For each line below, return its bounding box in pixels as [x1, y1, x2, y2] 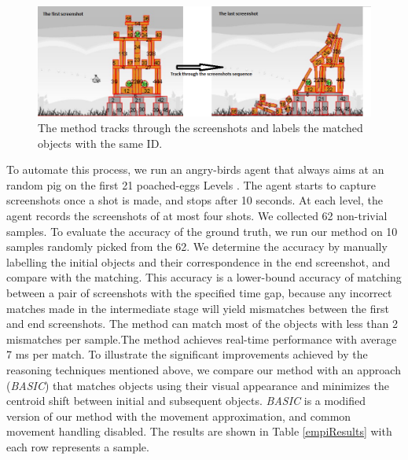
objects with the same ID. [38, 134, 163, 151]
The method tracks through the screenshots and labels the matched [38, 120, 363, 136]
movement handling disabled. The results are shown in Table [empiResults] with [6, 423, 392, 440]
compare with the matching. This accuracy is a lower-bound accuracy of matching [6, 269, 402, 285]
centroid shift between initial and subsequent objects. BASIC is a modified [6, 392, 366, 409]
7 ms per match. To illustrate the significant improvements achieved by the [6, 346, 368, 362]
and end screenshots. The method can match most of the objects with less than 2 [6, 315, 398, 332]
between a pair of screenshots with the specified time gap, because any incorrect [6, 285, 392, 301]
